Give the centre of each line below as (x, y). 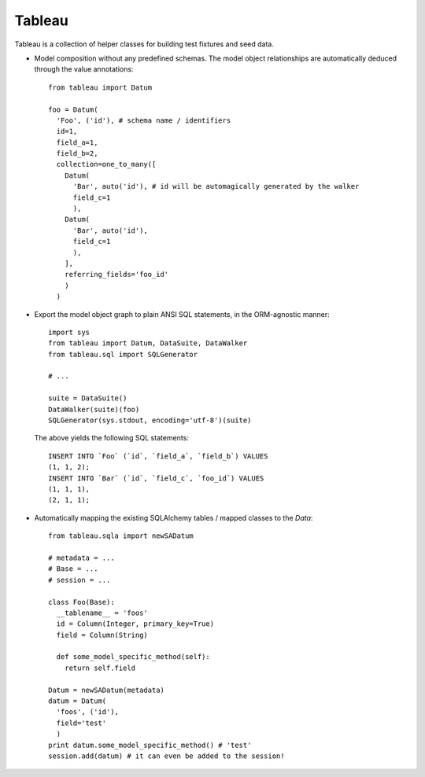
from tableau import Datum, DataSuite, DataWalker (148, 343)
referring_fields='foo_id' (116, 274)
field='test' (81, 723)
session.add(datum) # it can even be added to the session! (166, 756)
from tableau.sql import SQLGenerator (123, 354)
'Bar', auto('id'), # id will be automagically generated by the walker (216, 186)
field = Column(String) (102, 635)
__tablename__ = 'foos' (102, 613)
